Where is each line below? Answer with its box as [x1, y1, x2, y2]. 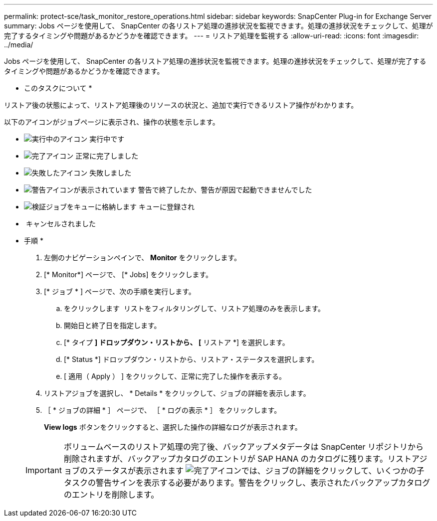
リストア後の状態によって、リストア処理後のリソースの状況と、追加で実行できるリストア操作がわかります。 [4, 101, 358, 109]
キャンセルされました [25, 219, 96, 228]
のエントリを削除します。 [63, 490, 159, 500]
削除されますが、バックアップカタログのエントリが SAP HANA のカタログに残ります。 [63, 454, 388, 464]
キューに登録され [138, 202, 195, 211]
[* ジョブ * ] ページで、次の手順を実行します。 [44, 287, 196, 296]
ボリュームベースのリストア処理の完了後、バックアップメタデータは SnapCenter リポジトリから [63, 442, 424, 452]
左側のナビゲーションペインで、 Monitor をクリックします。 [44, 253, 241, 262]
